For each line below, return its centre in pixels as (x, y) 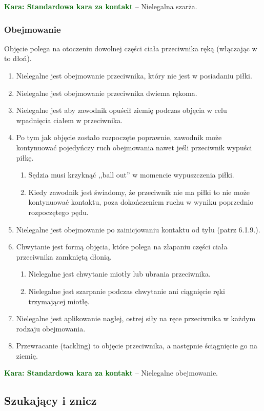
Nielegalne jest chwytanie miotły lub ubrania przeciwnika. (119, 274)
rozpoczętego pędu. (58, 212)
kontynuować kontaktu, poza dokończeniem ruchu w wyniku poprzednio (141, 202)
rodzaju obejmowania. (51, 328)
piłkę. (25, 157)
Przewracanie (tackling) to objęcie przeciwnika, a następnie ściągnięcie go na (137, 346)
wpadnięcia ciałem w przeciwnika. (69, 120)
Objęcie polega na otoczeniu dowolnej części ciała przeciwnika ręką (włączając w (131, 48)
